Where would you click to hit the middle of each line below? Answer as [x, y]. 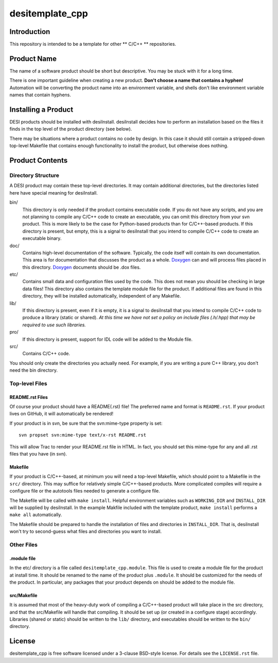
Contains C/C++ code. [46, 354]
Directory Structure [34, 175]
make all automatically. [36, 515]
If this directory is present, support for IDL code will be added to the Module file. [108, 339]
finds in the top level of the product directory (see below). [71, 129]
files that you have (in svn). [38, 454]
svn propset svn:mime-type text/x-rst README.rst [83, 435]
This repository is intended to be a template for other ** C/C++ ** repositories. [93, 44]
